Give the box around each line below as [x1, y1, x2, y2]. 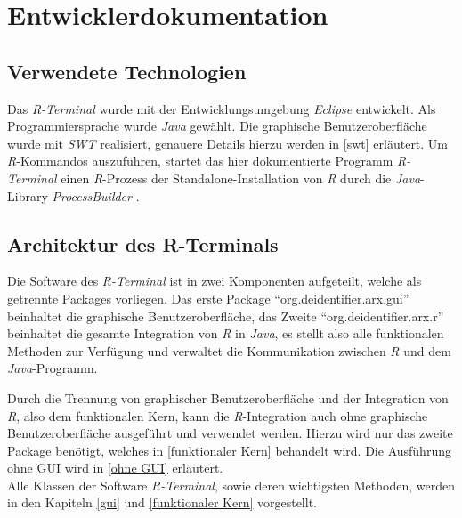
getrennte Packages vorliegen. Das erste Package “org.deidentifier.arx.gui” [7, 288, 409, 307]
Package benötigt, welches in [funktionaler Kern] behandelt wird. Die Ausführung [7, 441, 451, 459]
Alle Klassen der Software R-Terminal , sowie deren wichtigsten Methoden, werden [7, 475, 455, 494]
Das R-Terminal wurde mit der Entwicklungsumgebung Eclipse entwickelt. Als [7, 99, 436, 117]
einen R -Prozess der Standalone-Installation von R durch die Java [61, 168, 421, 187]
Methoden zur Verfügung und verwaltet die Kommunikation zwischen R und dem [7, 341, 451, 360]
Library [7, 186, 48, 205]
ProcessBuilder [52, 186, 132, 205]
